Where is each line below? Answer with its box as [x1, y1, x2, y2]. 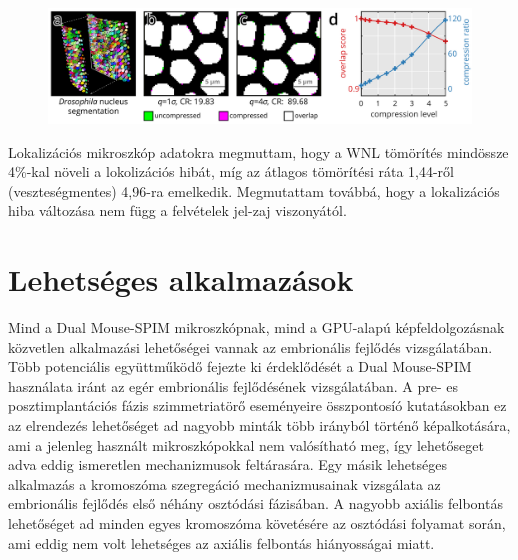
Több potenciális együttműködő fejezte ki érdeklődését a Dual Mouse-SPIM [8, 356, 472, 377]
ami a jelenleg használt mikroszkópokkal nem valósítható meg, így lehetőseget [8, 434, 484, 455]
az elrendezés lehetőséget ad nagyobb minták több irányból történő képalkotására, [8, 415, 511, 435]
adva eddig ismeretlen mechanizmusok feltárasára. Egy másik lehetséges [8, 454, 447, 475]
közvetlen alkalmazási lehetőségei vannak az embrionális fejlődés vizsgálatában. [8, 336, 493, 357]
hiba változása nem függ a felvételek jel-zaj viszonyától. [8, 200, 347, 221]
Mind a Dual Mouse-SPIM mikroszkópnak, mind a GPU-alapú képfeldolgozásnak [8, 317, 505, 338]
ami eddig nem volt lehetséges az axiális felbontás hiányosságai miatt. [8, 532, 435, 553]
